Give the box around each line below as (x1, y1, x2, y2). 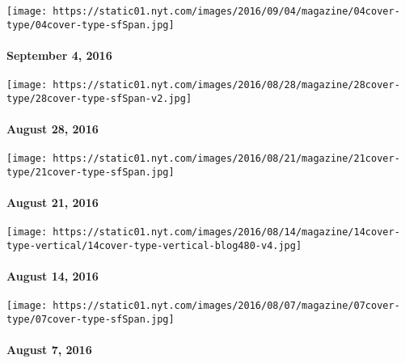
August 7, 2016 (6, 341, 92, 358)
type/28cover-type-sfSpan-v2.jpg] (6, 92, 192, 104)
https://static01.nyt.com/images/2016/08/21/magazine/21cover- (53, 153, 400, 165)
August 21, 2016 (6, 194, 99, 211)
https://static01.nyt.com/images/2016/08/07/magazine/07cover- (53, 300, 400, 312)
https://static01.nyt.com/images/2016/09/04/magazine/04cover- (53, 6, 400, 17)
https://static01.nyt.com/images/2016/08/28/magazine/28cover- (53, 79, 400, 91)
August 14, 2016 (6, 268, 99, 285)
